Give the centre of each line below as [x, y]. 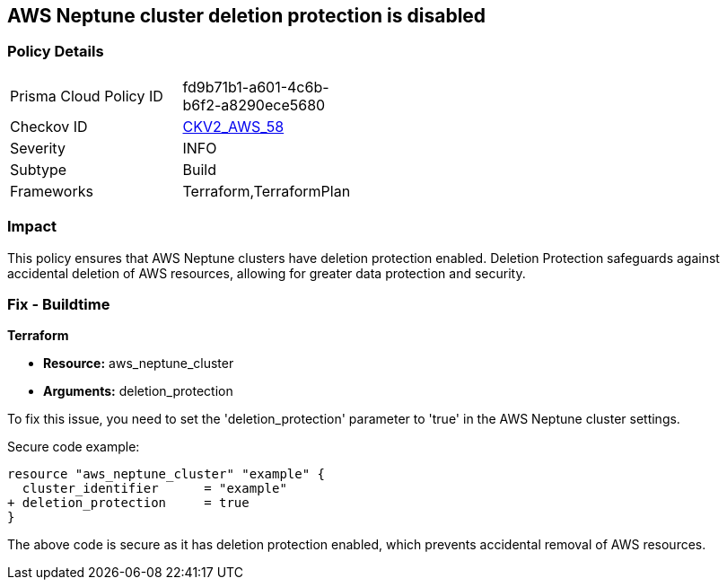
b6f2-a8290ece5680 [254, 105]
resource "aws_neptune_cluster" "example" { [166, 474]
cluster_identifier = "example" [154, 489]
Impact [32, 227]
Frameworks [52, 191]
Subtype [39, 169]
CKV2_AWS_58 [233, 126]
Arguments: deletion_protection [138, 391]
